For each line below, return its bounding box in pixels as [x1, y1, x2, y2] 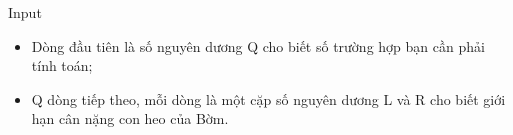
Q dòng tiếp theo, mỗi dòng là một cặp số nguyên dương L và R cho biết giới [31, 88, 506, 109]
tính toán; [31, 55, 93, 76]
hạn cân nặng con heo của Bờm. [31, 108, 229, 129]
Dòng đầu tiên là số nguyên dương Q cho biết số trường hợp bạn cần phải [31, 35, 485, 56]
